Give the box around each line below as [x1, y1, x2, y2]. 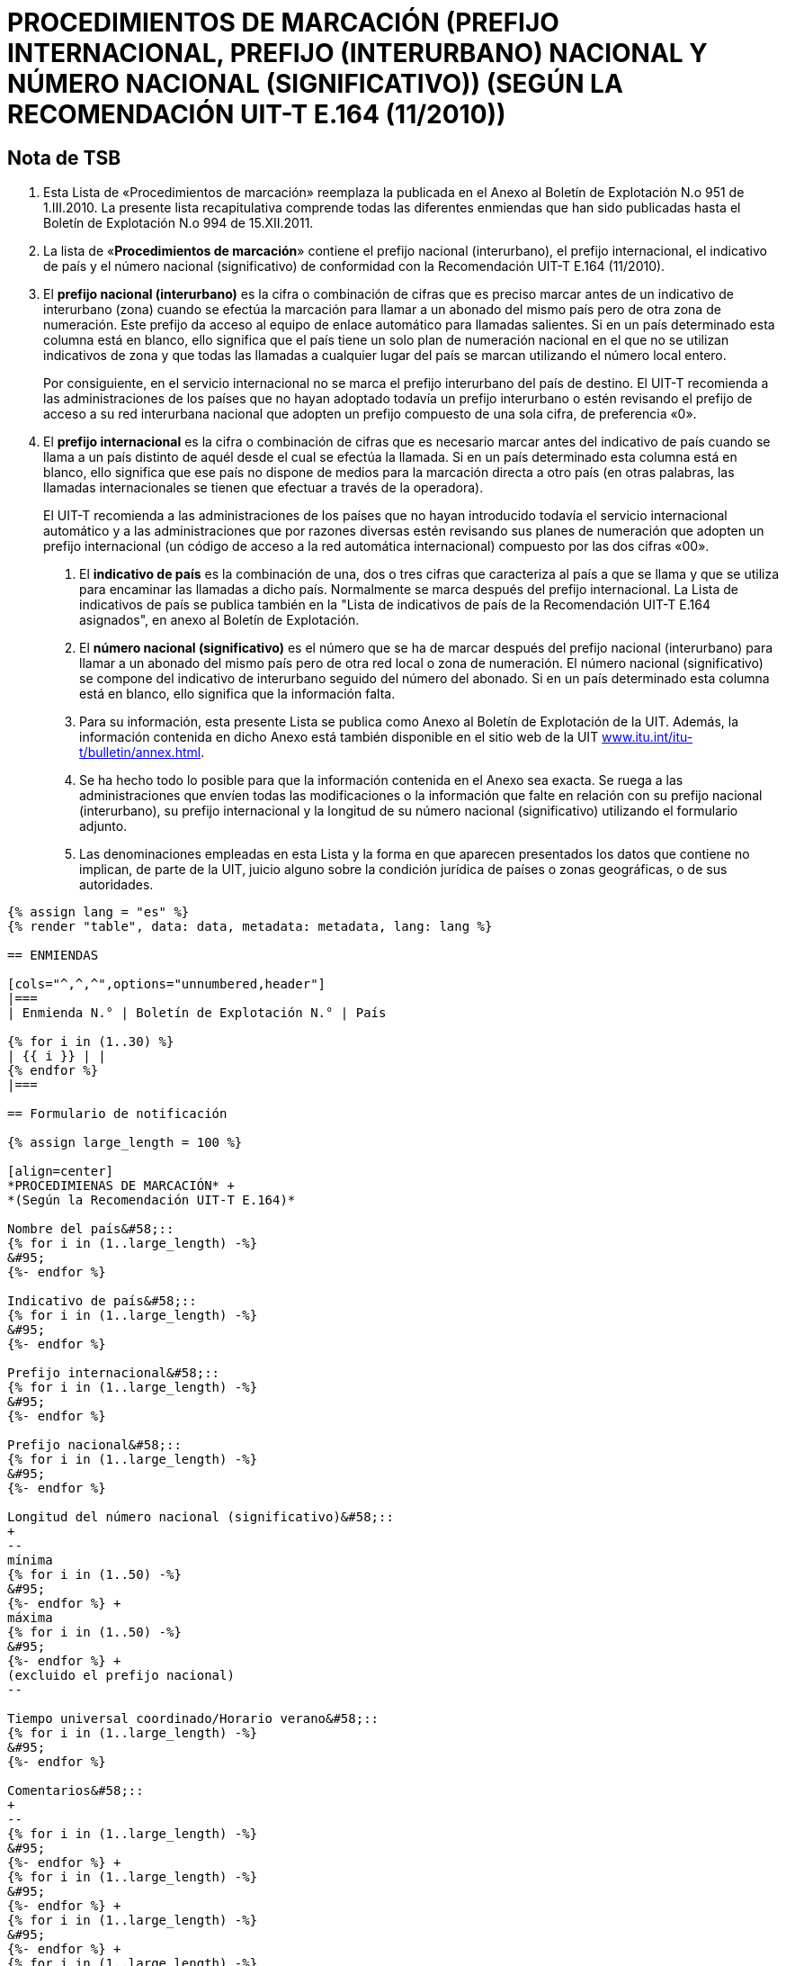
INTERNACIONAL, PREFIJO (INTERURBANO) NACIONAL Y [7, 38, 708, 68]
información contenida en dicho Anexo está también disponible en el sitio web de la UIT [79, 729, 599, 745]
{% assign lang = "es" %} [7, 905, 190, 920]
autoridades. [79, 877, 154, 893]
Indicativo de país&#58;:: [7, 1294, 197, 1309]
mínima [7, 1553, 53, 1568]
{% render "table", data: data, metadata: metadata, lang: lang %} [7, 919, 493, 934]
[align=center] [7, 1164, 114, 1179]
